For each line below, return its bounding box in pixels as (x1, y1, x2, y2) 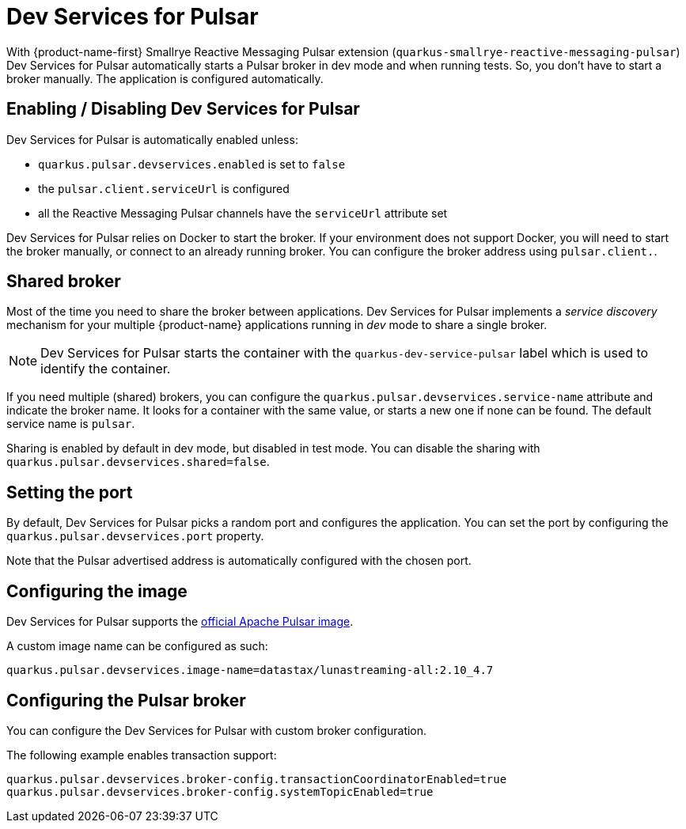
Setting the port (6, 482, 133, 502)
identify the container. (40, 361, 171, 377)
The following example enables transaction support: (6, 748, 277, 762)
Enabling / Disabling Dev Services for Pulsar (6, 99, 360, 119)
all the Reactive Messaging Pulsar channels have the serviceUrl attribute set (38, 206, 448, 220)
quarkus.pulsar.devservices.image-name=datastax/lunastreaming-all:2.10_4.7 (6, 664, 494, 677)
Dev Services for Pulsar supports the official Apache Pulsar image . (6, 615, 354, 629)
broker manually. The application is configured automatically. (6, 71, 324, 85)
